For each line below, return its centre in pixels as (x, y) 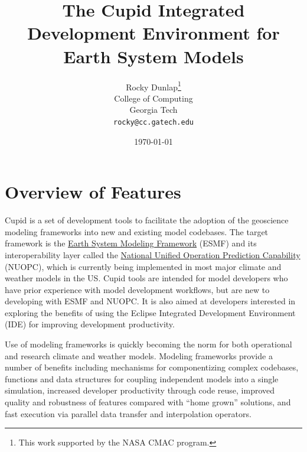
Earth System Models (153, 56)
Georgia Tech (153, 110)
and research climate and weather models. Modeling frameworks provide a (139, 355)
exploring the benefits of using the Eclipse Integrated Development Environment (150, 312)
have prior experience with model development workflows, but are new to (137, 289)
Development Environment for (153, 33)
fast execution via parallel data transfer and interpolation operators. (128, 413)
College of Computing (153, 98)
